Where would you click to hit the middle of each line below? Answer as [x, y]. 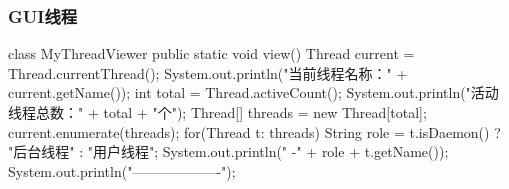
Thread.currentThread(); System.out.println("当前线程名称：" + [208, 72]
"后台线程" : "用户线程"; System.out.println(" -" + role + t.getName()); [228, 151]
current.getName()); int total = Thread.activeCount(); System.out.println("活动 [253, 92]
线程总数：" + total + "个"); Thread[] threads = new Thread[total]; [217, 112]
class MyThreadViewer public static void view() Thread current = [211, 53]
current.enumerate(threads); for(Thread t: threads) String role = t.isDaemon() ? [254, 131]
